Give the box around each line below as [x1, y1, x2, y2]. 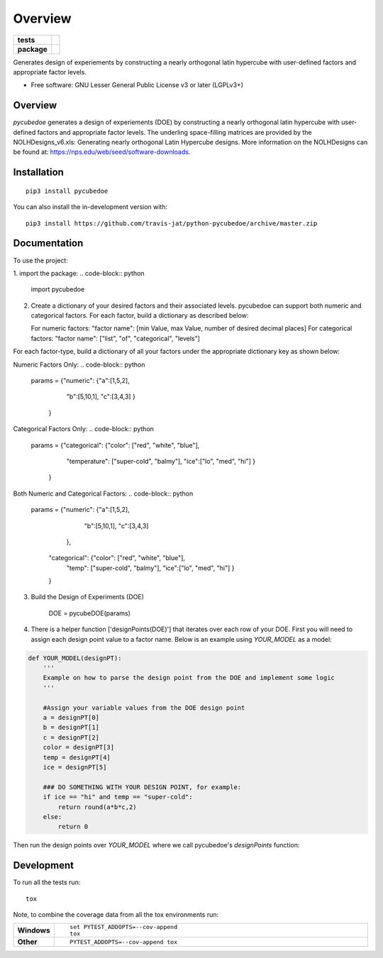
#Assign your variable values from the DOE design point [43, 703, 245, 712]
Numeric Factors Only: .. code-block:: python [13, 360, 145, 369]
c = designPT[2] [43, 733, 99, 741]
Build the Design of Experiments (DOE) [30, 593, 145, 601]
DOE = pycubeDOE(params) [48, 608, 131, 617]
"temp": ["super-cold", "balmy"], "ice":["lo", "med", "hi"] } [66, 564, 235, 572]
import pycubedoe [30, 285, 85, 294]
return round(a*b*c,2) [57, 803, 138, 811]
